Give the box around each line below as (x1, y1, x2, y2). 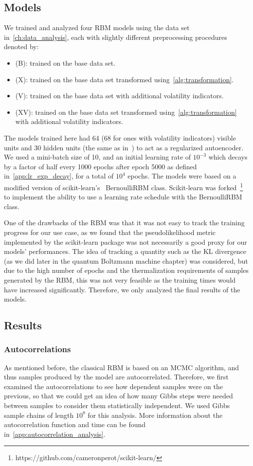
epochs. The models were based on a (127, 171, 236, 181)
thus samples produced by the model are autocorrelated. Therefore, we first (4, 372, 229, 382)
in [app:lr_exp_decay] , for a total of (4, 171, 114, 181)
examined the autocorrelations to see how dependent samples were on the (4, 381, 223, 391)
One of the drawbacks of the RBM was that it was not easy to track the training (4, 217, 245, 228)
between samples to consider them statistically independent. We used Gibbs (4, 400, 230, 411)
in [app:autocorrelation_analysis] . (4, 429, 106, 439)
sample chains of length (4, 410, 74, 420)
